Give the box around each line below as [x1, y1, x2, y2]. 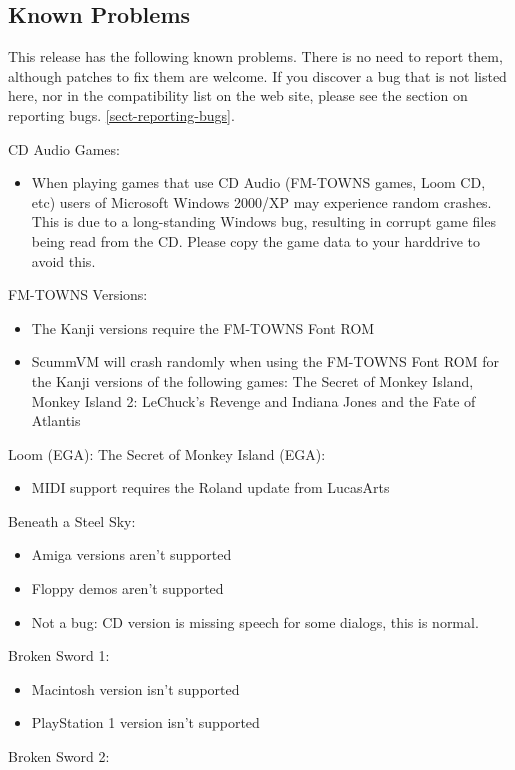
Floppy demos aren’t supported [31, 578, 224, 599]
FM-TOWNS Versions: [8, 284, 148, 305]
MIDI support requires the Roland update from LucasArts [31, 477, 390, 498]
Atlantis [31, 410, 81, 431]
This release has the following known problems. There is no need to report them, [8, 46, 503, 67]
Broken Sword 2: [8, 746, 110, 767]
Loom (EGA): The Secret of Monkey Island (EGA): [8, 443, 326, 464]
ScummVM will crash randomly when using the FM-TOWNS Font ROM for [31, 351, 499, 372]
